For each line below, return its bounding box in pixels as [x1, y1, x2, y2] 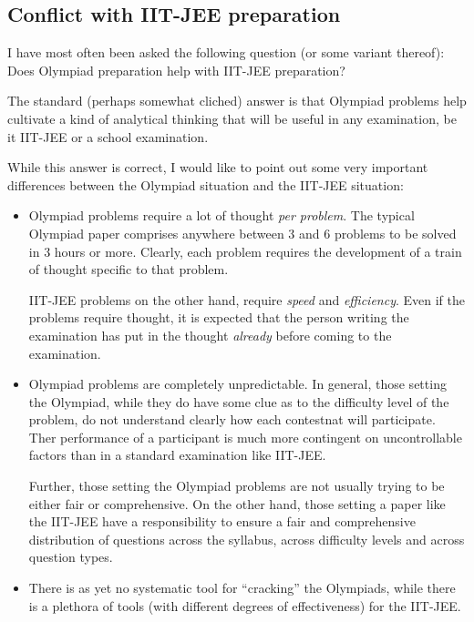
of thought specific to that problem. [28, 260, 229, 279]
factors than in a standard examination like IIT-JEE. [28, 445, 326, 464]
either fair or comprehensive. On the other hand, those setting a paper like [28, 494, 446, 513]
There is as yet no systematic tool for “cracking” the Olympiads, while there [28, 578, 456, 597]
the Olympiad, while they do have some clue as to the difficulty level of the [28, 392, 449, 411]
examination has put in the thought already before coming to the [28, 325, 392, 344]
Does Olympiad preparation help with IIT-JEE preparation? [7, 60, 345, 79]
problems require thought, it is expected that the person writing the [28, 308, 409, 327]
